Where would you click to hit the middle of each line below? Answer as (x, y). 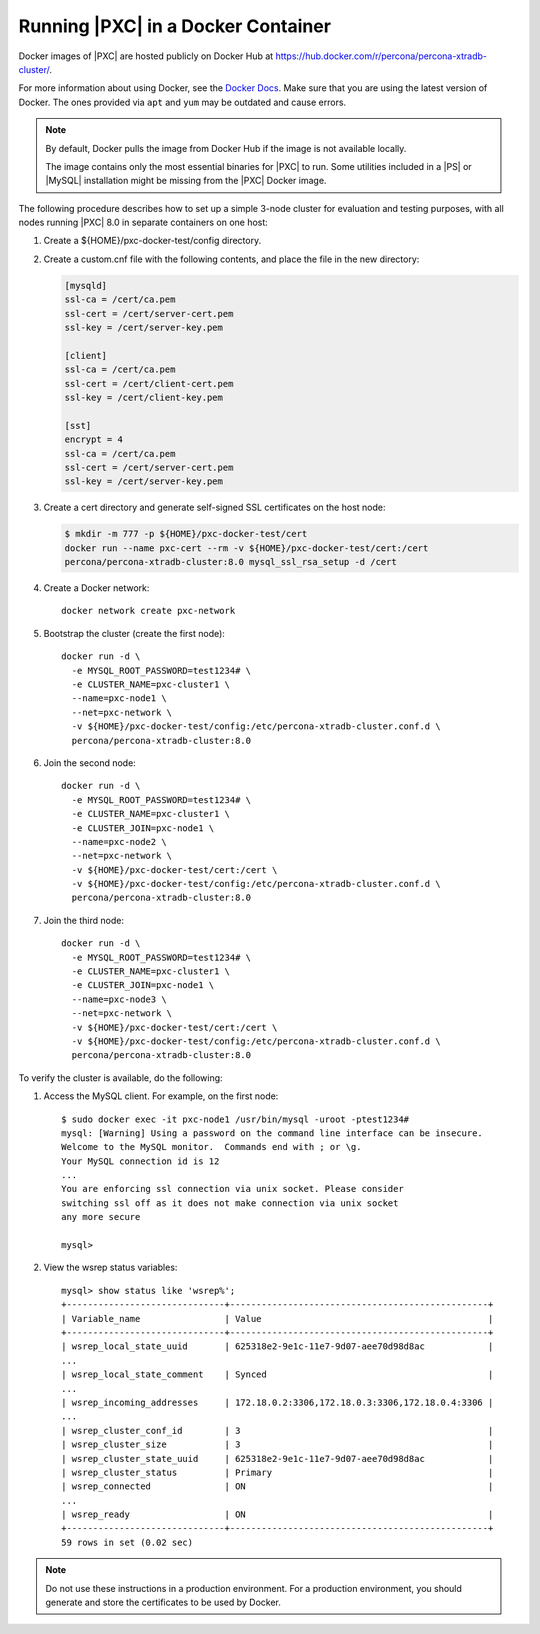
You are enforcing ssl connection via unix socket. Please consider (232, 1189)
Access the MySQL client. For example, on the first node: (161, 1096)
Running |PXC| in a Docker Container (175, 26)
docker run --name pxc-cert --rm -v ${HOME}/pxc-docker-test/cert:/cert (246, 548)
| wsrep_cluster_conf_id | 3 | (277, 1430)
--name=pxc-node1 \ (119, 698)
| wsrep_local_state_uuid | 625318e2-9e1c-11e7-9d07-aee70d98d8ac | (277, 1346)
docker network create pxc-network (148, 611)
